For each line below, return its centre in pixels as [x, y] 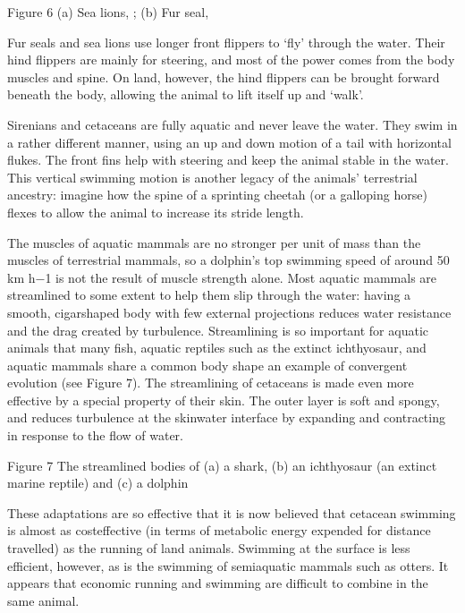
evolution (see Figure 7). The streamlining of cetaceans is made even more [211, 383]
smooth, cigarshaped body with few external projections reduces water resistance [229, 312]
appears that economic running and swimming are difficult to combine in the [218, 583]
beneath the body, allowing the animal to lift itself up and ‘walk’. [186, 94]
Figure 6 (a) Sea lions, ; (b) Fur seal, [108, 12]
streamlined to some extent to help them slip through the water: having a [209, 295]
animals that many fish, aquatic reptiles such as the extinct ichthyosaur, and [217, 348]
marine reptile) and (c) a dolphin [98, 483]
